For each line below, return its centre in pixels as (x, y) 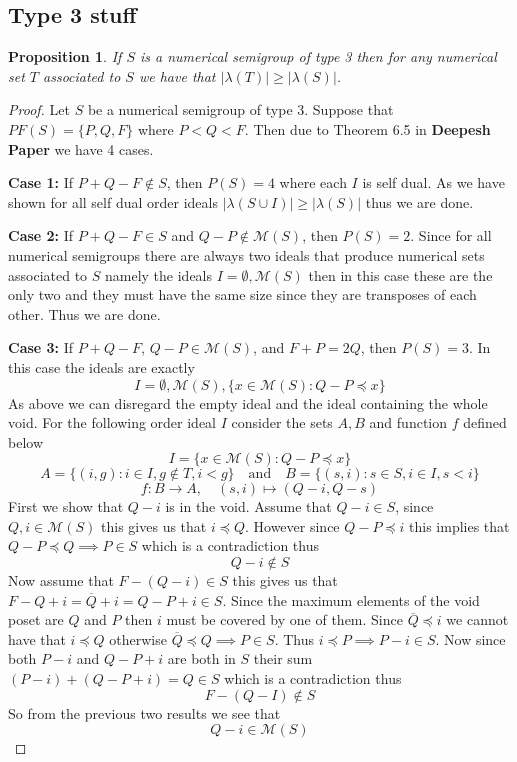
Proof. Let (39, 109)
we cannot (477, 619)
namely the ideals (159, 274)
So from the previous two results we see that (144, 712)
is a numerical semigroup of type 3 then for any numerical (318, 56)
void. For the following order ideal (112, 422)
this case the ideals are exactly (101, 366)
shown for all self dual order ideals (113, 201)
